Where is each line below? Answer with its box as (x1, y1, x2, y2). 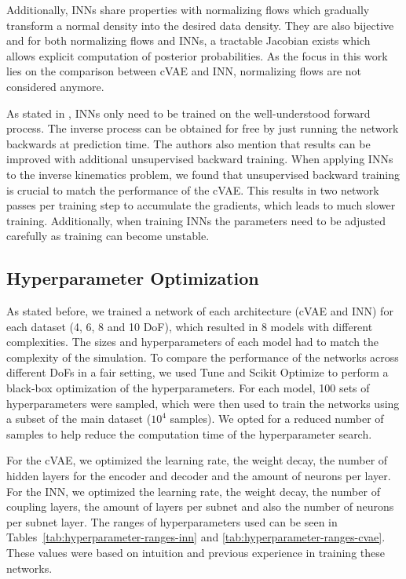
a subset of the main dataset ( (6, 410, 152, 427)
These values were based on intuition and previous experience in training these (6, 544, 385, 561)
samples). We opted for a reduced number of (170, 410, 384, 427)
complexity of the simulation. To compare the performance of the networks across (6, 348, 399, 365)
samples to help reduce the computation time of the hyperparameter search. (6, 425, 372, 442)
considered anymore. (6, 78, 104, 94)
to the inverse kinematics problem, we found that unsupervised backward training (6, 166, 401, 182)
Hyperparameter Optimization (6, 266, 259, 290)
